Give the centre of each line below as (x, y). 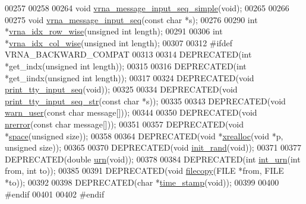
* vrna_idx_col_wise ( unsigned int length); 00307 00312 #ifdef (119, 42)
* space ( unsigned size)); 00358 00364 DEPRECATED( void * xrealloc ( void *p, (144, 136)
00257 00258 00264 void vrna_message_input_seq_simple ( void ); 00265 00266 (147, 8)
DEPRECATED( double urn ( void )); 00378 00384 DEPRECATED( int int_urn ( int (153, 159)
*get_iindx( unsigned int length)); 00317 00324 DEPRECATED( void (130, 77)
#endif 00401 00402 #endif (55, 194)
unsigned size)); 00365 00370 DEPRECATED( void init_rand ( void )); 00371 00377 (153, 147)
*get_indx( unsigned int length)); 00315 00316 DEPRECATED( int (126, 66)
